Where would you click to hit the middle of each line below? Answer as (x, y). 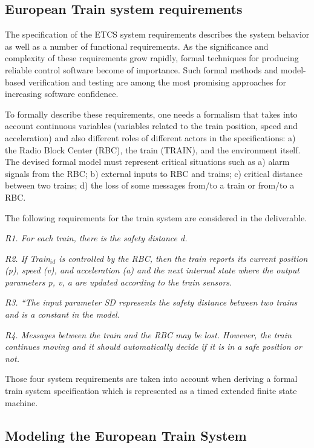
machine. (21, 402)
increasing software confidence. (62, 94)
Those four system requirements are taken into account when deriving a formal (151, 379)
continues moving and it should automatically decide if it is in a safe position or (153, 346)
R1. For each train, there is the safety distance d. (96, 238)
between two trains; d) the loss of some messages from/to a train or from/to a (150, 185)
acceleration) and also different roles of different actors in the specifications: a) (150, 137)
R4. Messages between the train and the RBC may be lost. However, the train (148, 334)
